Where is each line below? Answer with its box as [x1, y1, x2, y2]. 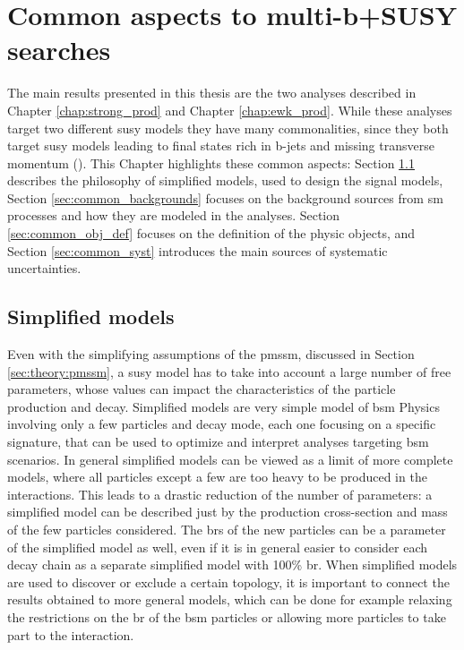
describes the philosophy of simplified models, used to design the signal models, [7, 171, 443, 190]
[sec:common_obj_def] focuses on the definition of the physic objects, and [7, 224, 416, 243]
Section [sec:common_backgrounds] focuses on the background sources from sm [7, 188, 443, 207]
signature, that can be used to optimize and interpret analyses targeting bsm [7, 432, 429, 451]
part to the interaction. [7, 625, 134, 644]
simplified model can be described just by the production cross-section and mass [7, 502, 448, 521]
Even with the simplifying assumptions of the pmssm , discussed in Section [7, 345, 415, 363]
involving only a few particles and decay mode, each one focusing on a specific [7, 415, 436, 433]
